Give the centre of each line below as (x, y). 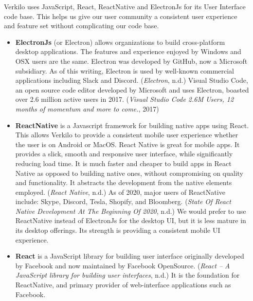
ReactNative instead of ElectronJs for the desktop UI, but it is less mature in (131, 220)
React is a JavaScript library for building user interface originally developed (130, 256)
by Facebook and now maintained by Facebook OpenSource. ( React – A (123, 265)
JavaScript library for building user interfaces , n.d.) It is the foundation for (127, 275)
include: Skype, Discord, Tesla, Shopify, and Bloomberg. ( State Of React (123, 201)
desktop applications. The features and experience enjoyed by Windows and (128, 51)
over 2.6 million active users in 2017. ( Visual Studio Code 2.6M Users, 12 (125, 99)
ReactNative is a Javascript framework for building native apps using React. (132, 125)
